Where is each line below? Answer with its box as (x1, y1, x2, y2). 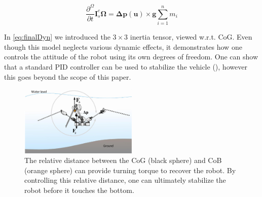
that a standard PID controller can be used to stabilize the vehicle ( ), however (4, 61, 247, 72)
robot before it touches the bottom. (24, 184, 134, 195)
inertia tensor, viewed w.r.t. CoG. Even (130, 31, 252, 42)
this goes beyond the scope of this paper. (4, 71, 131, 82)
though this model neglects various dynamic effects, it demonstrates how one (4, 41, 242, 52)
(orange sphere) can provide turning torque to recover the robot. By (24, 165, 236, 175)
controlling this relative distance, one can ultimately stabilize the (24, 175, 226, 185)
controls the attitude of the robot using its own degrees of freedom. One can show (4, 51, 258, 62)
